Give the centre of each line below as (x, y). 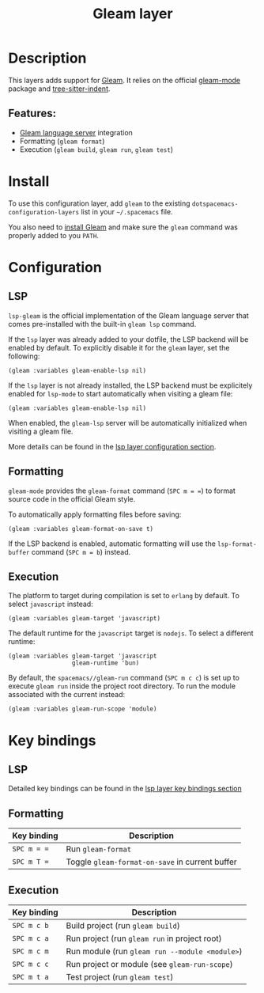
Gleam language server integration (76, 132)
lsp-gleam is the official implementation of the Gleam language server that (128, 315)
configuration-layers (44, 212)
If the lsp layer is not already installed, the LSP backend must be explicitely (130, 385)
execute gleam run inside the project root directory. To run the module (122, 686)
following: (24, 356)
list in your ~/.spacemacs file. (127, 211)
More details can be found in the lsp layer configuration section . (112, 446)
